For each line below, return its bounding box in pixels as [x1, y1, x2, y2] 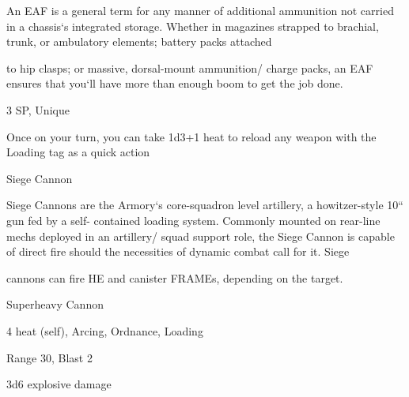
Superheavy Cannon [6, 296, 104, 313]
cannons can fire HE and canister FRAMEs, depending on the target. [6, 269, 343, 286]
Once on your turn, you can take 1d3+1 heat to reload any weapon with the [6, 128, 377, 144]
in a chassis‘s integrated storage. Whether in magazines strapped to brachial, [6, 17, 379, 34]
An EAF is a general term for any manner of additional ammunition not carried [6, 2, 394, 18]
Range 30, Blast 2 [6, 349, 93, 365]
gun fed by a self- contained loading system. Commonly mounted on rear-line [6, 212, 381, 228]
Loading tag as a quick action [6, 144, 150, 160]
